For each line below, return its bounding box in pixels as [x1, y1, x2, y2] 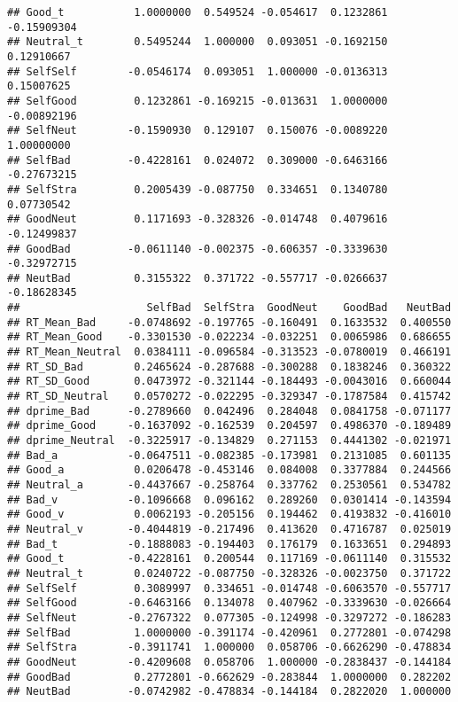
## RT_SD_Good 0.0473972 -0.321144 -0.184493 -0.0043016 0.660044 [7, 375, 452, 388]
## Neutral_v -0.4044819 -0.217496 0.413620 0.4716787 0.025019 [7, 522, 452, 535]
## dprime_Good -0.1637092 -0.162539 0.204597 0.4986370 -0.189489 [7, 419, 452, 433]
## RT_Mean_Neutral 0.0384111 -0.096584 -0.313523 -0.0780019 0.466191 [7, 346, 452, 359]
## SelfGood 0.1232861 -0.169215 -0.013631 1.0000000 [7, 94, 388, 107]
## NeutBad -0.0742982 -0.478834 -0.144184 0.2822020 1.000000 [7, 685, 452, 698]
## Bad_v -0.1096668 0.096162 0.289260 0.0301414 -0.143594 [7, 493, 452, 506]
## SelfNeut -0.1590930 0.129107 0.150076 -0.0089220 [7, 124, 388, 137]
